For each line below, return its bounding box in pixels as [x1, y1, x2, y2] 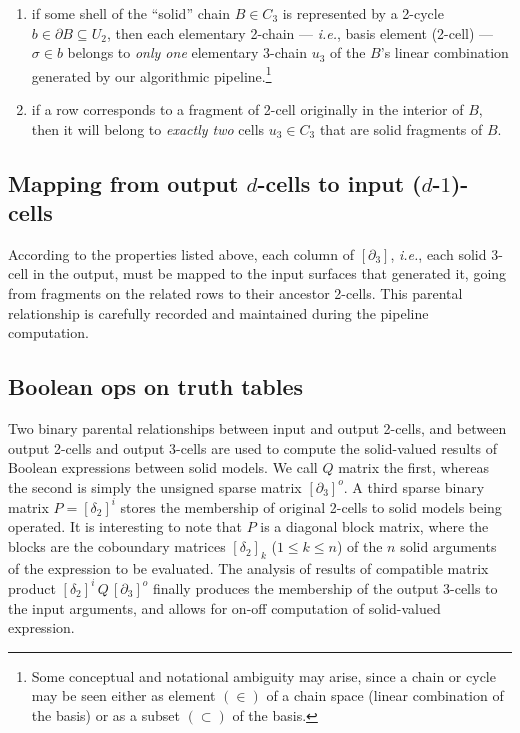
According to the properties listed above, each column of [8, 243, 354, 264]
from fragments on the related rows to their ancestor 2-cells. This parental [8, 283, 463, 303]
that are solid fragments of [319, 118, 483, 139]
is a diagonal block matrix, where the [260, 516, 489, 537]
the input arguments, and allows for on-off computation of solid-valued [8, 597, 441, 618]
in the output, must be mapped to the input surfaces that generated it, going [32, 263, 507, 284]
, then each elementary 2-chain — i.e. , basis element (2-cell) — [106, 22, 494, 43]
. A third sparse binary [343, 476, 485, 497]
